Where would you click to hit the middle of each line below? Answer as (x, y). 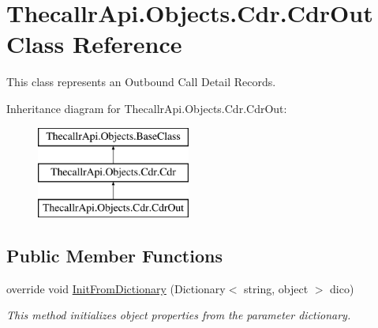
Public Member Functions (114, 255)
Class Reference (94, 44)
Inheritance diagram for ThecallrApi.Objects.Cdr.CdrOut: (147, 108)
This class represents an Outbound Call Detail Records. (141, 82)
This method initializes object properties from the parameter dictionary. (179, 315)
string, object (276, 288)
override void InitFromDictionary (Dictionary (116, 288)
